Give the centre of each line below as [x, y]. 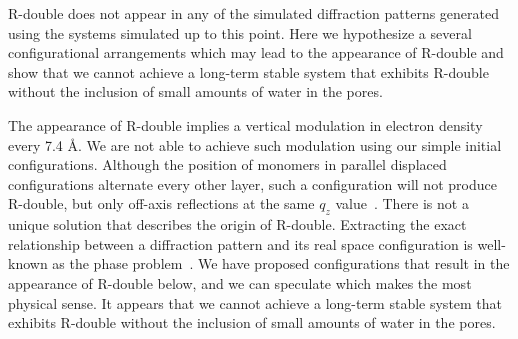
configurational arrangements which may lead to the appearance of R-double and [256, 52]
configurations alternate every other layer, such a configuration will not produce [252, 183]
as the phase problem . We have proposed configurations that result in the [281, 263]
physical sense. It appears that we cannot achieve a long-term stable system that [255, 302]
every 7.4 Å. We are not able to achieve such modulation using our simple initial [255, 144]
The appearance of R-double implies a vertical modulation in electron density [245, 124]
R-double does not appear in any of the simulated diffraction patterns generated [253, 13]
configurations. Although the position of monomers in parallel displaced [227, 164]
